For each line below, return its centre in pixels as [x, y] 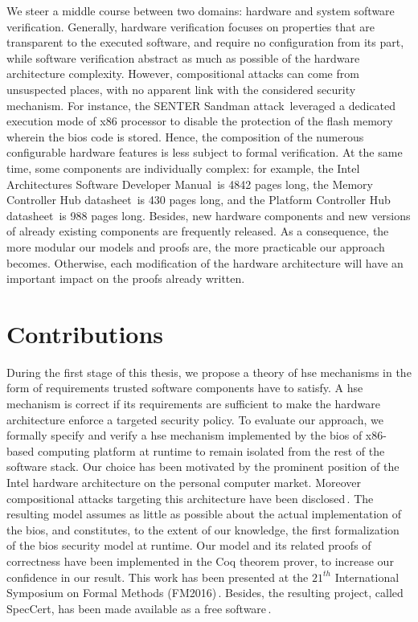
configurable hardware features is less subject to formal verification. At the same [205, 152]
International [367, 577]
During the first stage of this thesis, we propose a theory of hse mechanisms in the [209, 372]
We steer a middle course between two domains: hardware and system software [201, 10]
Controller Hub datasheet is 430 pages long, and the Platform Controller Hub [199, 200]
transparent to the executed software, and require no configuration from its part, [205, 42]
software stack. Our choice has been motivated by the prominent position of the [203, 466]
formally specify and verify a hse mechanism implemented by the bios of [184, 435]
